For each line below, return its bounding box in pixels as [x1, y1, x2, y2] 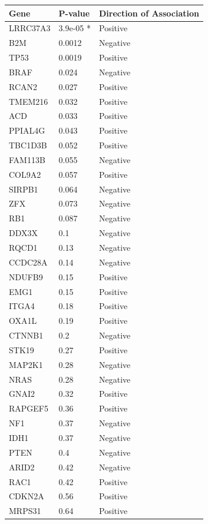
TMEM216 [9, 95, 48, 107]
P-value [58, 6, 90, 19]
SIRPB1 [9, 183, 38, 195]
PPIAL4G [9, 124, 45, 137]
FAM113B [9, 153, 45, 165]
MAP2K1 [9, 358, 43, 370]
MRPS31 [9, 505, 41, 517]
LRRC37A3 [9, 22, 51, 34]
